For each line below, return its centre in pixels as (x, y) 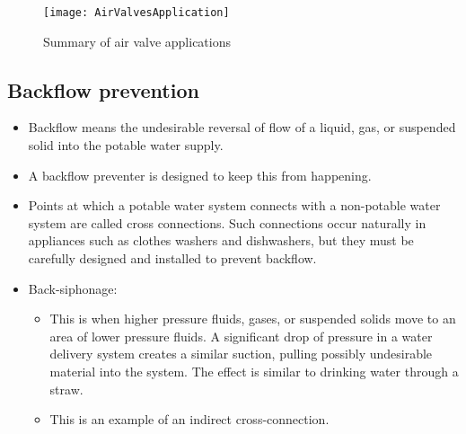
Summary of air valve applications (137, 41)
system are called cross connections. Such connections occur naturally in (227, 222)
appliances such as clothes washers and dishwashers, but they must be (221, 240)
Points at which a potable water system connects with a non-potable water (234, 205)
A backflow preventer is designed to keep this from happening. (200, 175)
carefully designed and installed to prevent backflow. (172, 258)
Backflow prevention (103, 89)
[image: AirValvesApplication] (136, 13)
